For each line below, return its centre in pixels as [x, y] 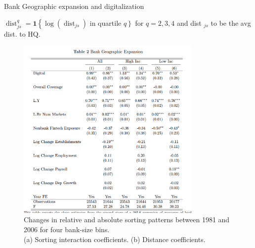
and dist [189, 23]
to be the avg [231, 23]
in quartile [106, 23]
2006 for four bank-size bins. [67, 229]
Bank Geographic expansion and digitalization [74, 6]
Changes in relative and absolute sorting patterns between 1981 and [127, 220]
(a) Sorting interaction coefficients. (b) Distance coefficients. [115, 239]
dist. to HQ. [22, 34]
